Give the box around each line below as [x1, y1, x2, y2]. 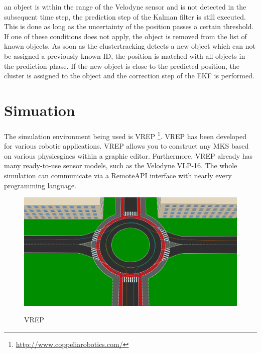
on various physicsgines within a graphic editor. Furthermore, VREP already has [4, 150, 252, 161]
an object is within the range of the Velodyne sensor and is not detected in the [4, 2, 246, 12]
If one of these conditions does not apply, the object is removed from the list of [4, 31, 247, 41]
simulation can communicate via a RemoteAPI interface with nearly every [4, 170, 232, 180]
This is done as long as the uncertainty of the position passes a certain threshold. [4, 21, 254, 32]
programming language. [4, 180, 76, 190]
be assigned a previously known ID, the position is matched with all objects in [4, 50, 245, 61]
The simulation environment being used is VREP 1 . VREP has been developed [4, 129, 246, 141]
